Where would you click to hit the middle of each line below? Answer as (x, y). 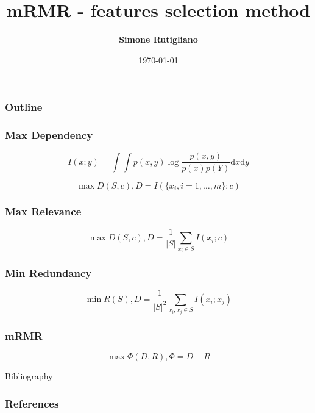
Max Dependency (49, 135)
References (32, 403)
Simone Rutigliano (158, 39)
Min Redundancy (48, 273)
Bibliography (29, 376)
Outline (24, 107)
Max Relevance (43, 211)
